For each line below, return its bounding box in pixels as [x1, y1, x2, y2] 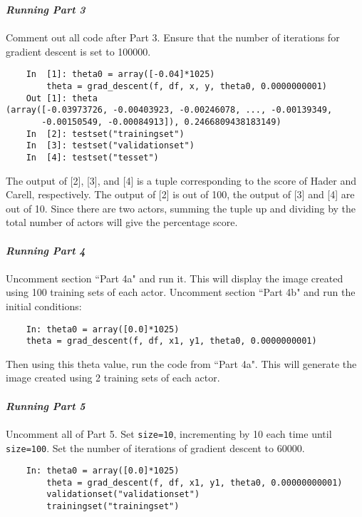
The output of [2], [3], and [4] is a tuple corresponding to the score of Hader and [6, 173, 356, 188]
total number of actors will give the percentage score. [6, 215, 238, 230]
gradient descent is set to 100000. [6, 43, 151, 58]
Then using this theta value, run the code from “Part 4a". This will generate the [6, 356, 357, 371]
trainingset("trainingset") [46, 501, 180, 512]
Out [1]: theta [26, 93, 98, 103]
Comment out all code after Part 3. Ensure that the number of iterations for [6, 30, 340, 45]
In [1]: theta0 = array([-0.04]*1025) [26, 69, 215, 80]
